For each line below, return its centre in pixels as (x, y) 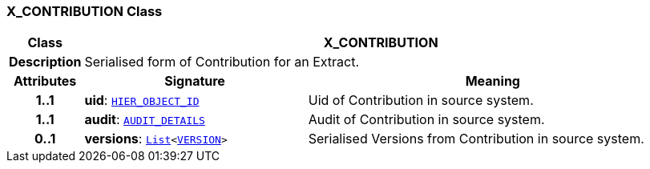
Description (45, 62)
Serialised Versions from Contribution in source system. (476, 139)
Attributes (45, 81)
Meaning (493, 81)
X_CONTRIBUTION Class (85, 11)
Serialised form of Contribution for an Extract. (222, 62)
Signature (195, 81)
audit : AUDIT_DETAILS (145, 120)
